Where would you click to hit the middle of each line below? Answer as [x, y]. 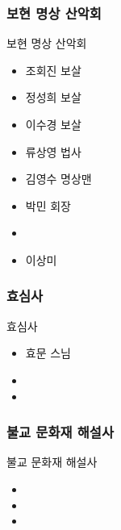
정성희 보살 [53, 97]
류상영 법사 [53, 151]
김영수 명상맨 [58, 179]
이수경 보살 [53, 124]
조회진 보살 [53, 70]
